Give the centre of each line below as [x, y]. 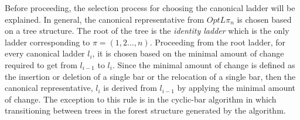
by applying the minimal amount [236, 88]
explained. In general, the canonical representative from [105, 19]
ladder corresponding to [47, 42]
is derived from [130, 88]
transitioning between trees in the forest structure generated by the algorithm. [145, 110]
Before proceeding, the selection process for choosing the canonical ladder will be [150, 8]
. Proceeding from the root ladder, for [218, 42]
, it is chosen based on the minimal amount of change [188, 53]
